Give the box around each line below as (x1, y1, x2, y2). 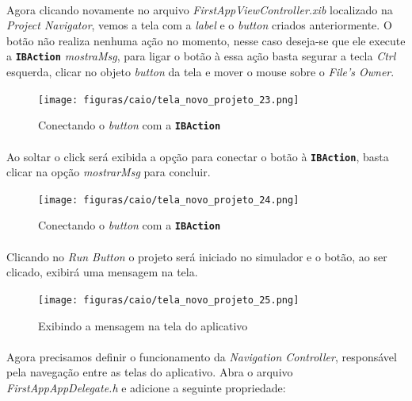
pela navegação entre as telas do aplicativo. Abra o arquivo (6, 364, 293, 380)
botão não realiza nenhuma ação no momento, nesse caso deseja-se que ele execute (6, 32, 406, 48)
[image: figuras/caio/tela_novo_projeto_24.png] (38, 194, 299, 206)
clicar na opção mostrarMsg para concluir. (6, 164, 211, 180)
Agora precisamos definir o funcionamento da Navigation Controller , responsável (6, 348, 397, 364)
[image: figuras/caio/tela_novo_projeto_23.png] (38, 94, 299, 106)
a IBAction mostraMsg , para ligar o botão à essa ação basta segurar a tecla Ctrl (6, 48, 396, 64)
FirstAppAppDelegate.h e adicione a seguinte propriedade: (6, 379, 286, 395)
